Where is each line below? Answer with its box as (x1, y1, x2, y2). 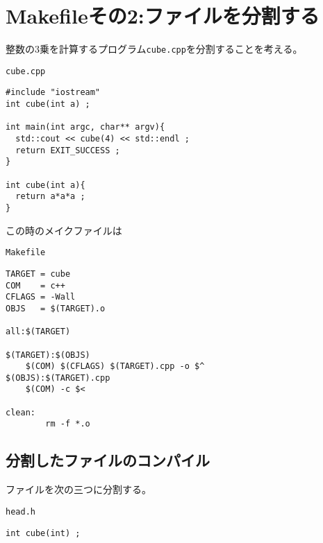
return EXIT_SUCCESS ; (15, 145, 120, 155)
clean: (6, 407, 35, 417)
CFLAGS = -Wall (6, 292, 76, 302)
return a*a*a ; (15, 191, 85, 202)
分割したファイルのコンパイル (6, 449, 210, 471)
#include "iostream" (6, 87, 101, 98)
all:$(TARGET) (6, 327, 71, 337)
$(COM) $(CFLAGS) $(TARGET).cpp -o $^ (25, 361, 205, 372)
